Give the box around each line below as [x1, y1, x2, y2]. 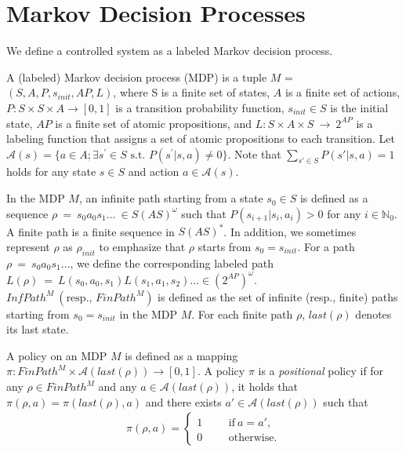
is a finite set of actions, [285, 84, 401, 100]
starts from [198, 238, 252, 254]
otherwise [228, 432, 274, 443]
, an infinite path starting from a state [78, 190, 263, 206]
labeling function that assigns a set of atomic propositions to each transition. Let [6, 130, 395, 147]
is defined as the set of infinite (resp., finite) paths [158, 288, 398, 304]
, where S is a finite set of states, [113, 84, 270, 100]
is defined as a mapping [125, 347, 238, 363]
